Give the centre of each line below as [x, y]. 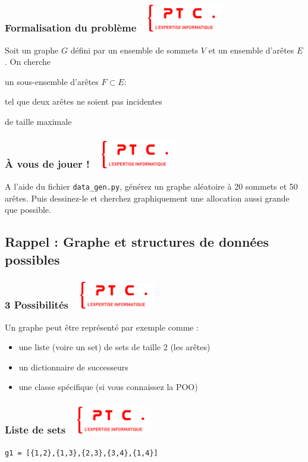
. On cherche [28, 62]
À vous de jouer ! [47, 164]
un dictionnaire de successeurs [73, 367]
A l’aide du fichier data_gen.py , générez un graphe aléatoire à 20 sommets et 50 [151, 186]
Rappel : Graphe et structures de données [137, 242]
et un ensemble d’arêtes [251, 50]
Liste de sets [35, 430]
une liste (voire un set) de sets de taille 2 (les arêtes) [114, 347]
